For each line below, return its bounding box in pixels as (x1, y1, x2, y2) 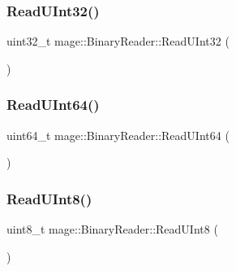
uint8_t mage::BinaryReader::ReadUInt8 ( (6, 221, 218, 238)
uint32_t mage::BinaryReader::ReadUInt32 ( (6, 33, 230, 50)
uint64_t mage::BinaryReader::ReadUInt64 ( (6, 126, 230, 143)
